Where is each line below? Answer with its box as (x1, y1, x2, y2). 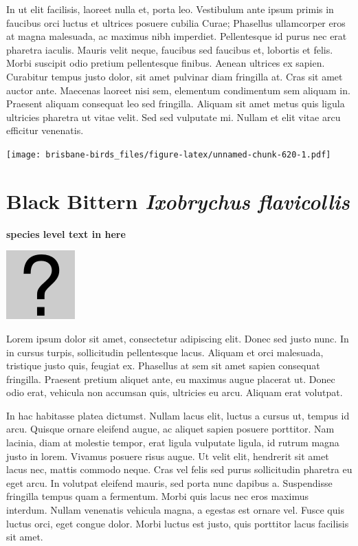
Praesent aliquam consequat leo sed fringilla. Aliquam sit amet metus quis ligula (6, 96, 345, 111)
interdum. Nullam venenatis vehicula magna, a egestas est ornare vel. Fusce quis (6, 503, 344, 517)
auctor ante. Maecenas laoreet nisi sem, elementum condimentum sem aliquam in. (6, 83, 350, 97)
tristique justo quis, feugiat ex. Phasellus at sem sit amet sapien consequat (6, 358, 320, 373)
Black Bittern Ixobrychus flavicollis (6, 186, 350, 215)
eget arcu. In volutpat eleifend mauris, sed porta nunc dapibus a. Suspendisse (6, 475, 333, 490)
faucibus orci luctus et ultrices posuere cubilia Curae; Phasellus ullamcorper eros (6, 15, 346, 30)
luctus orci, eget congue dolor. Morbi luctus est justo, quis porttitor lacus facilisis (6, 516, 349, 530)
